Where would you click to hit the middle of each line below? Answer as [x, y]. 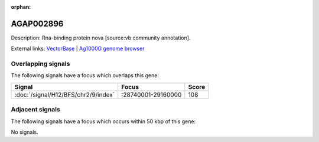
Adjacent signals [35, 110]
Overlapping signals [40, 64]
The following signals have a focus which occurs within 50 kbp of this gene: [103, 121]
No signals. [25, 132]
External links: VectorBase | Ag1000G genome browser [78, 49]
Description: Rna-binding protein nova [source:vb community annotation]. [101, 38]
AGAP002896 [37, 24]
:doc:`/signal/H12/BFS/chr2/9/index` [65, 94]
